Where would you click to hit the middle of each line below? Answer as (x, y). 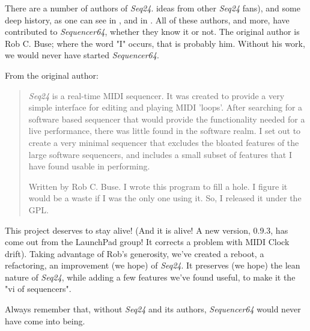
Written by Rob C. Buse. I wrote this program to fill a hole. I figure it (158, 186)
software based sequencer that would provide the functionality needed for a (167, 119)
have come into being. (45, 320)
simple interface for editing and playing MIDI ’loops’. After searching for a (166, 107)
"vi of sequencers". (38, 289)
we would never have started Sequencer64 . (82, 55)
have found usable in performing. (89, 166)
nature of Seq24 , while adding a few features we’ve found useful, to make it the (150, 277)
